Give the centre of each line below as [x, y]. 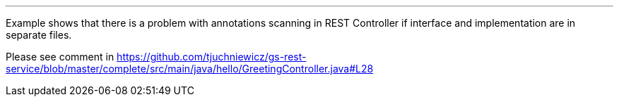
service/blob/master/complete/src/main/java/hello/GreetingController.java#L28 [190, 69]
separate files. [39, 35]
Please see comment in [60, 57]
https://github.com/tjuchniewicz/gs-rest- [212, 57]
